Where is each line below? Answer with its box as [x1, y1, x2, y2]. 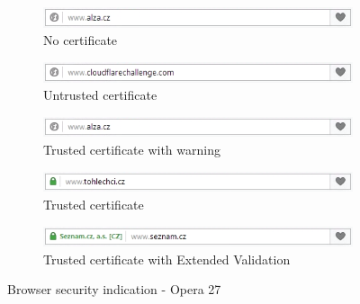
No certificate [43, 31, 118, 49]
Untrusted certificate [43, 85, 157, 104]
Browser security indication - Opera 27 [7, 280, 221, 299]
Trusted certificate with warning [43, 140, 220, 159]
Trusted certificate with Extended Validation [43, 249, 291, 268]
